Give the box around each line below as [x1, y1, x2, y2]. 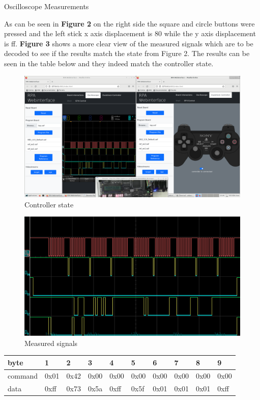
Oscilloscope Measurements [4, 1, 89, 11]
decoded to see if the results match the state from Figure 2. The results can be [4, 48, 250, 59]
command [8, 370, 38, 381]
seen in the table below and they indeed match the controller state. [4, 58, 214, 68]
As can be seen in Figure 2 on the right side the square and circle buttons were [4, 18, 255, 29]
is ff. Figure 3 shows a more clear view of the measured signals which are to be [4, 38, 253, 48]
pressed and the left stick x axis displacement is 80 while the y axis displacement [4, 28, 256, 39]
